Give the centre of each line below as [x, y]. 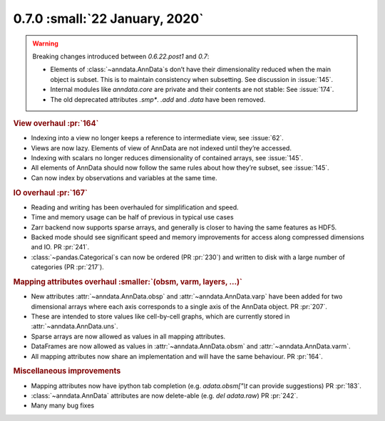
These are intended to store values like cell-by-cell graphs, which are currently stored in [160, 316]
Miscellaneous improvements [67, 371]
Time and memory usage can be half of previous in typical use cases [133, 217]
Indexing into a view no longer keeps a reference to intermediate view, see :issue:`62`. [158, 138]
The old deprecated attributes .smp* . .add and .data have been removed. [158, 99]
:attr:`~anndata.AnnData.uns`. [75, 326]
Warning [45, 43]
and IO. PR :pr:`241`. [60, 247]
